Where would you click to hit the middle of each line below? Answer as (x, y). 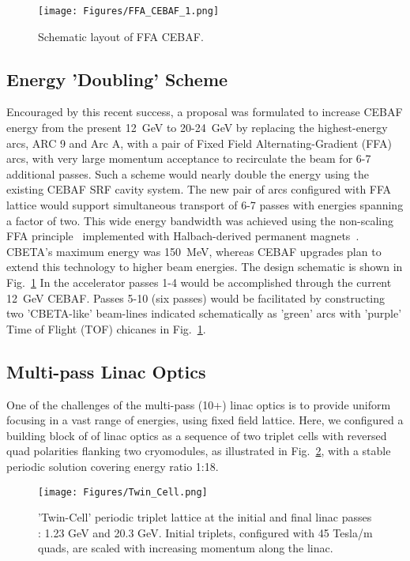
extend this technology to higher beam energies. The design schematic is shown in (205, 267)
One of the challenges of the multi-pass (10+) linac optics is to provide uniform (199, 404)
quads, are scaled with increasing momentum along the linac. (186, 548)
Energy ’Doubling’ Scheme (117, 79)
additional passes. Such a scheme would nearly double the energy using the (188, 173)
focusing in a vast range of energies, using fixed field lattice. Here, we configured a (205, 420)
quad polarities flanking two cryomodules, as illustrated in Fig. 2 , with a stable (199, 451)
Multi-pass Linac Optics (106, 371)
